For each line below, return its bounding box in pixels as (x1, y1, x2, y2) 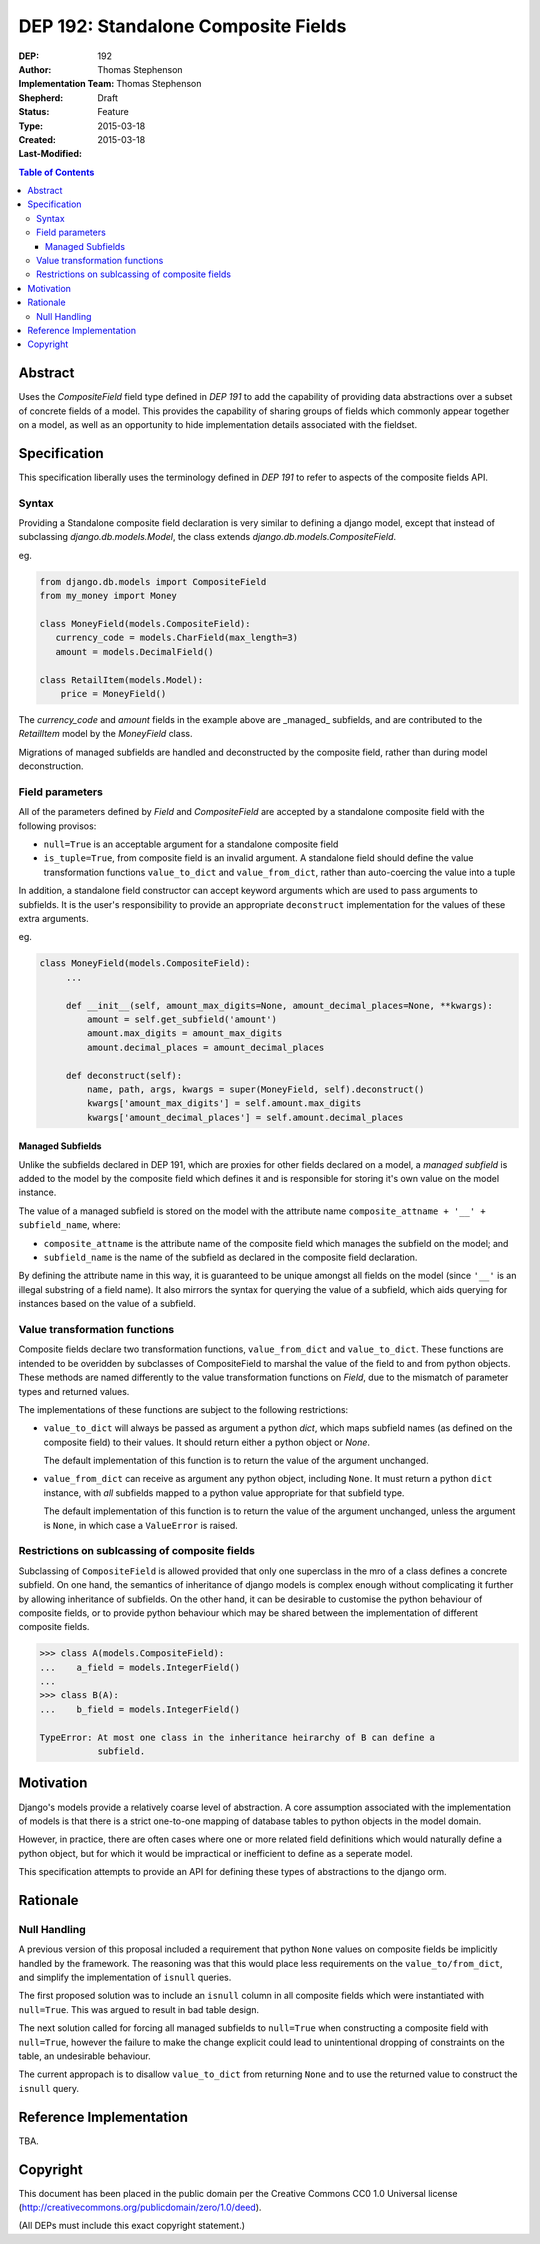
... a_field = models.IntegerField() (39, 1661, 240, 1673)
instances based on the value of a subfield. (18, 1298, 197, 1310)
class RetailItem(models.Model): (39, 674, 204, 685)
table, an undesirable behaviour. (18, 2050, 151, 2062)
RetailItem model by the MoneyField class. (18, 728, 193, 740)
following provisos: (18, 820, 97, 832)
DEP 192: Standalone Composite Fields (18, 15, 347, 37)
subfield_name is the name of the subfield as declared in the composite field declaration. (43, 1251, 418, 1264)
